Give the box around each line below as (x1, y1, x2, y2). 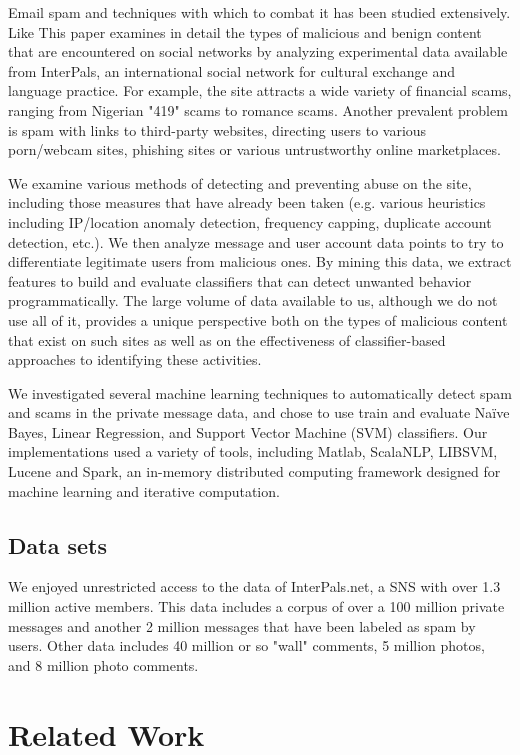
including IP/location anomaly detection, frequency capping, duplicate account (8, 211, 492, 232)
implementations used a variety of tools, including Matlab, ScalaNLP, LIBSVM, (8, 441, 498, 462)
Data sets (8, 529, 107, 560)
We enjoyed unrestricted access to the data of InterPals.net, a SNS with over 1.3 (8, 576, 501, 597)
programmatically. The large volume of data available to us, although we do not (8, 290, 498, 311)
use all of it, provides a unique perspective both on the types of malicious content (8, 309, 508, 330)
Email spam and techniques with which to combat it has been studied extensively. (8, 2, 511, 22)
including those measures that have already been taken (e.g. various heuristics (8, 192, 486, 213)
